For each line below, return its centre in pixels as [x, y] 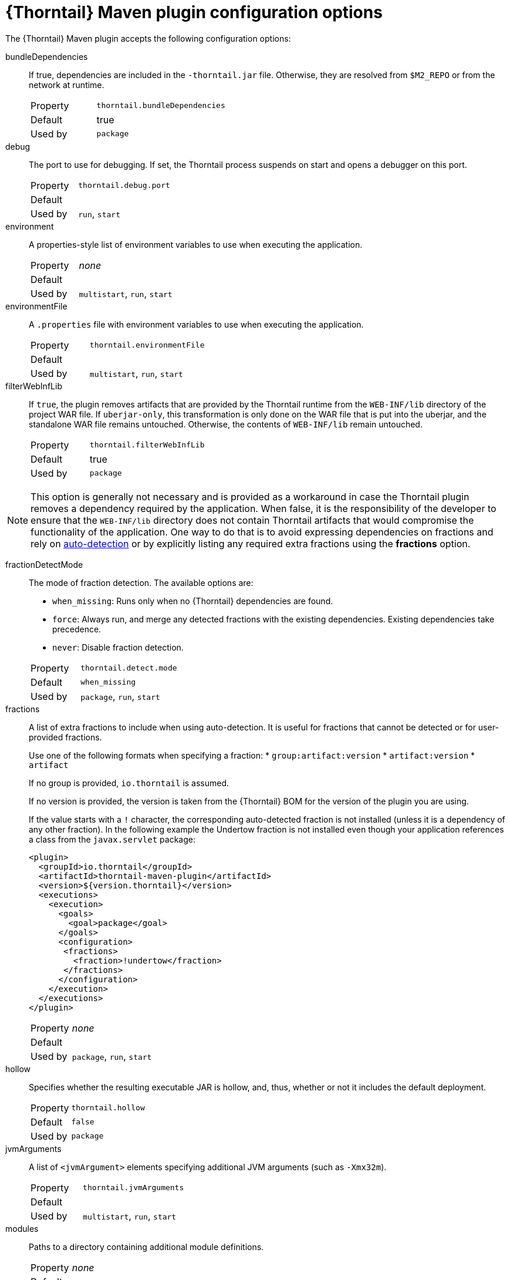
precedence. [77, 629]
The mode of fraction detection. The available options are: [141, 582]
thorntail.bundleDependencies [161, 106]
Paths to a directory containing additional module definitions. [146, 1247]
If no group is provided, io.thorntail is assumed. [129, 783]
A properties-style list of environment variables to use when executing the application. [196, 244]
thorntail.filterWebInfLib [147, 445]
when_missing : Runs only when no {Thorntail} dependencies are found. [193, 601]
